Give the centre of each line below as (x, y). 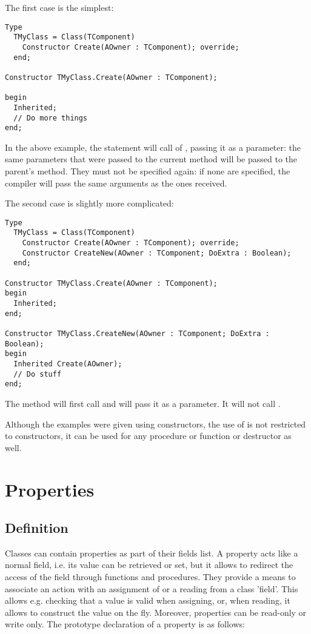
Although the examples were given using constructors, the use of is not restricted (155, 424)
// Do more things (51, 118)
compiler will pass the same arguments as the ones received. (116, 183)
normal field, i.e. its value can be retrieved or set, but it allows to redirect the (149, 565)
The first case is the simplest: (59, 7)
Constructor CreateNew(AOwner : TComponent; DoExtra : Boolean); (157, 253)
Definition (37, 528)
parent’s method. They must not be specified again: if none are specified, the (148, 171)
